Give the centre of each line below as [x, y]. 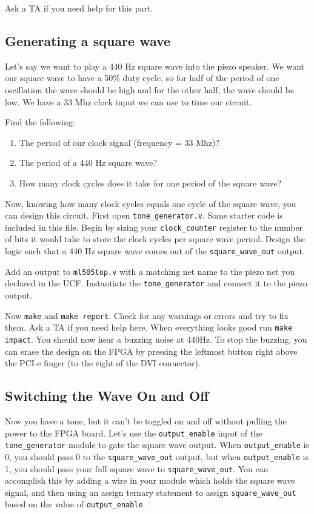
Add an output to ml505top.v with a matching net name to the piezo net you [150, 271]
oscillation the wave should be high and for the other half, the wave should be [150, 89]
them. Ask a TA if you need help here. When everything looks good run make [149, 327]
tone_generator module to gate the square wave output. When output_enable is [157, 445]
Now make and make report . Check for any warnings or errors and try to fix [147, 315]
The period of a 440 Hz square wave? [88, 163]
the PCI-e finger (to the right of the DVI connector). [103, 363]
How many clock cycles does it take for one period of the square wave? [150, 183]
